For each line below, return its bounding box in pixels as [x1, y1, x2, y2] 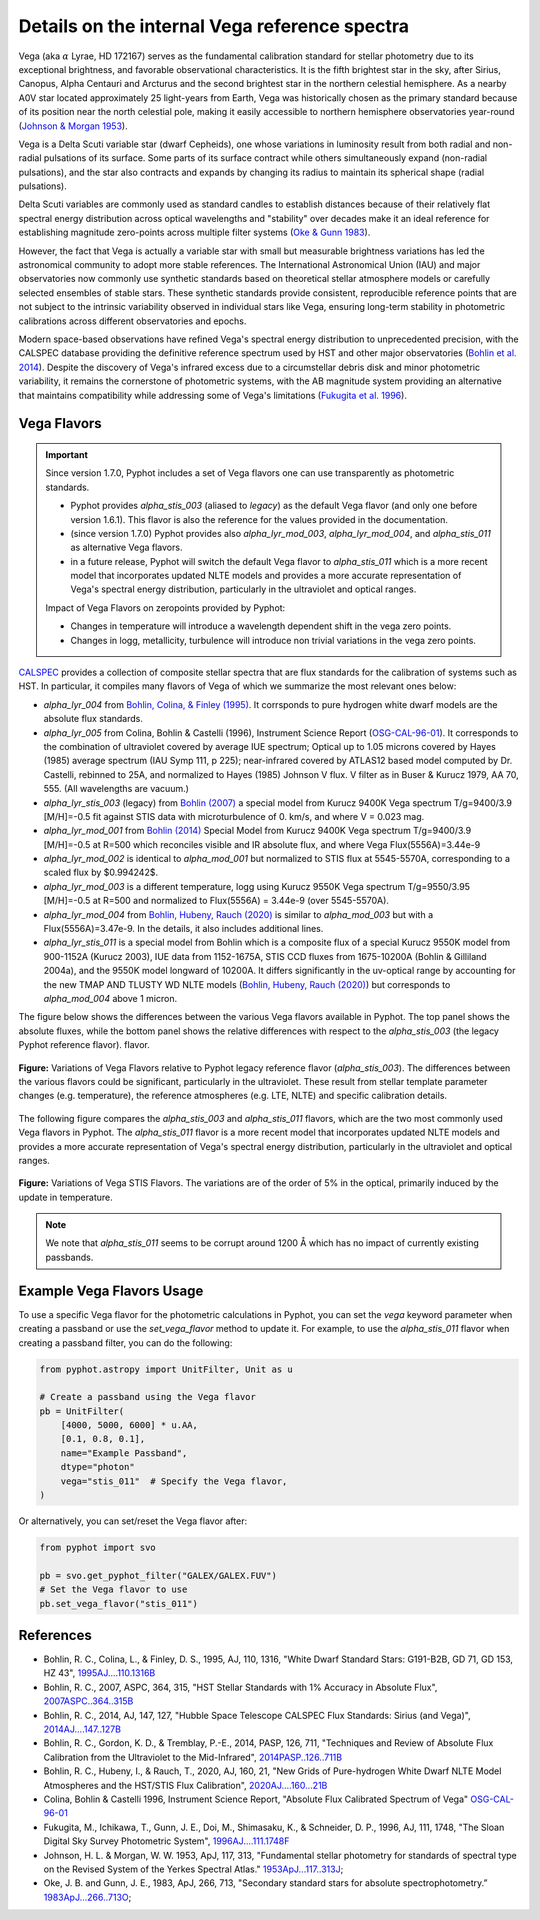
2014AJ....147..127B [43, 1723, 122, 1735]
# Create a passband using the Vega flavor [39, 1391, 257, 1403]
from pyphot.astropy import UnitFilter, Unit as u [39, 1363, 294, 1375]
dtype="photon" [60, 1461, 135, 1473]
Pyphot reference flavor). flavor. [18, 1039, 150, 1051]
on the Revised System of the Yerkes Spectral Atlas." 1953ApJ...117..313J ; [43, 1863, 344, 1875]
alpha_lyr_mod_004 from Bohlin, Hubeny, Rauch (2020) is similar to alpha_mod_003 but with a [43, 908, 434, 920]
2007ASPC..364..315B [43, 1695, 134, 1707]
